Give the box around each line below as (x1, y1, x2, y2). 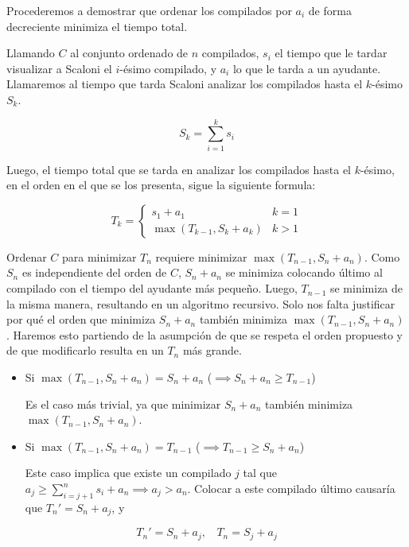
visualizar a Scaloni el (6, 60, 112, 76)
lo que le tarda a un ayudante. (232, 60, 381, 76)
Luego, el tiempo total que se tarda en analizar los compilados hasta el (6, 161, 351, 177)
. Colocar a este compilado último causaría (187, 480, 395, 496)
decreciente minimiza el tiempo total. (6, 17, 188, 34)
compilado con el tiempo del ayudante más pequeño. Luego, (6, 280, 298, 297)
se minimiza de (329, 280, 403, 297)
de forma (308, 2, 352, 18)
